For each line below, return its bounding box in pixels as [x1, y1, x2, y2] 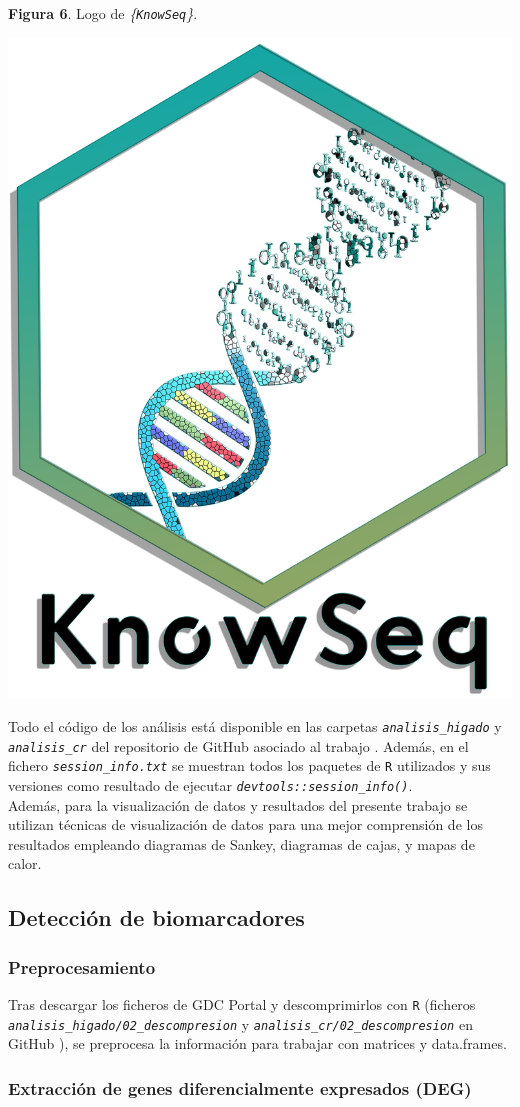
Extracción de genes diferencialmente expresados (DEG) [8, 1075, 472, 1100]
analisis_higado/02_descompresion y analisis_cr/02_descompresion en [8, 1013, 473, 1034]
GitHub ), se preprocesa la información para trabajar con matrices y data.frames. [8, 1033, 507, 1054]
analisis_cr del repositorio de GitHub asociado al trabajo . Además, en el [8, 735, 469, 756]
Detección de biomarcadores [8, 902, 305, 933]
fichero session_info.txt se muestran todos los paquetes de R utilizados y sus [8, 755, 491, 776]
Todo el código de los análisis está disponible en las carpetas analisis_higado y [8, 716, 502, 737]
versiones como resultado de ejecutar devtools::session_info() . [8, 775, 413, 796]
